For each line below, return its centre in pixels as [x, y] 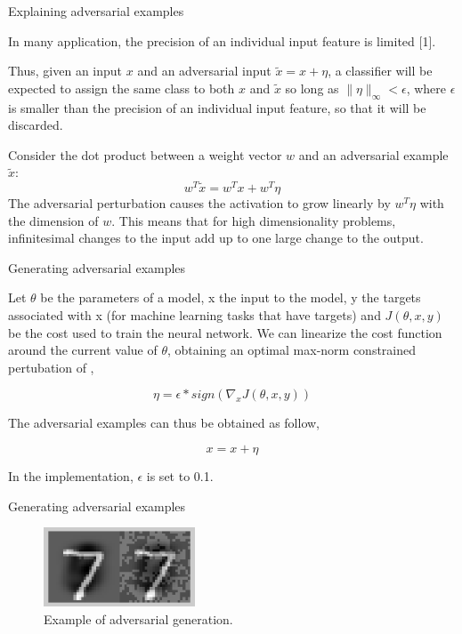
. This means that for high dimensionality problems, [254, 220]
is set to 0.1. [180, 475]
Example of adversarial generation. [138, 618]
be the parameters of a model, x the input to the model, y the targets [231, 297]
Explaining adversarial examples [96, 11]
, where [426, 88]
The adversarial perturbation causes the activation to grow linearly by [199, 203]
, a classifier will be [380, 71]
